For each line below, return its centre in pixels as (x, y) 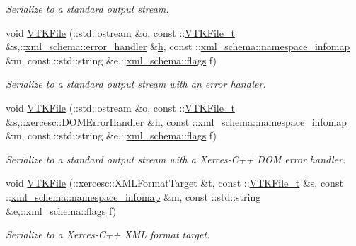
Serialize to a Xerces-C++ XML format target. (108, 234)
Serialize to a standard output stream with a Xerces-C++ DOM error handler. (176, 159)
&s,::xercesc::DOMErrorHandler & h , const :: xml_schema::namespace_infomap (177, 121)
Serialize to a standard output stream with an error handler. (136, 84)
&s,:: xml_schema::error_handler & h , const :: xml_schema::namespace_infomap (178, 46)
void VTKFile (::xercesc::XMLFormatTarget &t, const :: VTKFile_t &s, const (174, 183)
